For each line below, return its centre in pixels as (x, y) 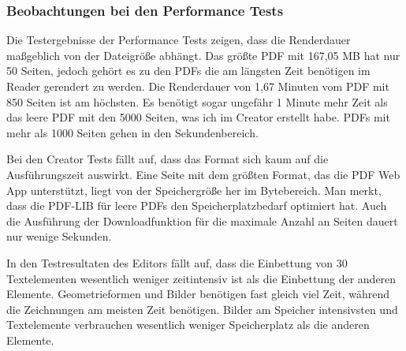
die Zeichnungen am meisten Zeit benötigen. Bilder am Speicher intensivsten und (202, 309)
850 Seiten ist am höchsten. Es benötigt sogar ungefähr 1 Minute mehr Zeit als (197, 101)
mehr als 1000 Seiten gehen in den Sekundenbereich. (132, 132)
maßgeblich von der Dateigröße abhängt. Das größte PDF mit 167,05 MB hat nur (203, 55)
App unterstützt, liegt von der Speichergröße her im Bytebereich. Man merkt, (194, 190)
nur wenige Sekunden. (59, 236)
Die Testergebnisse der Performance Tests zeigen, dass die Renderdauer (179, 40)
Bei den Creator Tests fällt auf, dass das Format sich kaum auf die (168, 159)
